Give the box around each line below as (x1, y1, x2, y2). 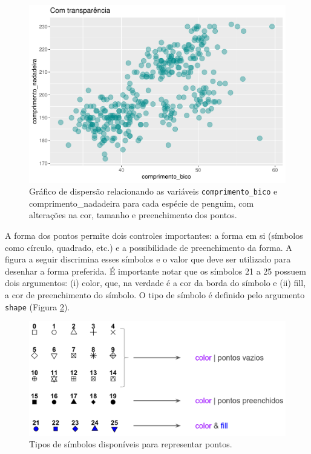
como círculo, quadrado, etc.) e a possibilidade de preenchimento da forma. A (5, 241, 292, 253)
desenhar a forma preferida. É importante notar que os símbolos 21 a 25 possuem (5, 264, 306, 277)
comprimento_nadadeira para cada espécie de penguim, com (29, 196, 254, 209)
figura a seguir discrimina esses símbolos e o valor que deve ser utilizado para (5, 253, 291, 265)
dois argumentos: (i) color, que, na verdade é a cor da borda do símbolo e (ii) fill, (5, 276, 306, 289)
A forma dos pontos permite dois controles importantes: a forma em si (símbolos (5, 229, 303, 241)
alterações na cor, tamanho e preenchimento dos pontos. (29, 209, 237, 221)
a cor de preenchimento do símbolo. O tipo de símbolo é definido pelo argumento (5, 288, 305, 301)
